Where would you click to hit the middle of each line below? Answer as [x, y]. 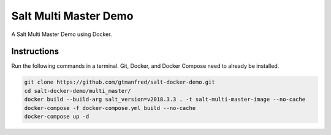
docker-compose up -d [57, 116]
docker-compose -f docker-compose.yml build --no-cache [110, 108]
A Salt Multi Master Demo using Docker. [62, 34]
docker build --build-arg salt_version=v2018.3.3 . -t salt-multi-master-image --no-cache [165, 100]
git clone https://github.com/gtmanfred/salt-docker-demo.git [120, 82]
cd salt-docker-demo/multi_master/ [78, 91]
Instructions [35, 52]
